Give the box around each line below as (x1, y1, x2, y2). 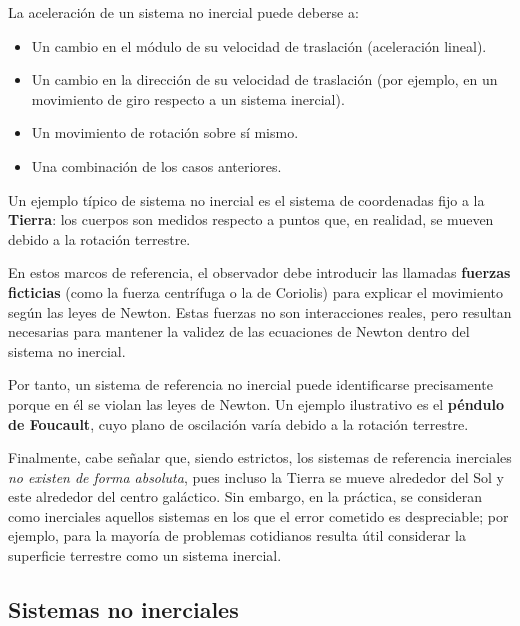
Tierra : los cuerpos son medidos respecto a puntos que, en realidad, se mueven (8, 209, 494, 230)
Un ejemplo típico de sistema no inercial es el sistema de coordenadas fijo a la (8, 189, 485, 210)
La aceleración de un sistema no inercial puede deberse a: (8, 2, 359, 22)
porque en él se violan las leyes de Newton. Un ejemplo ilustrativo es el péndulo (8, 393, 504, 414)
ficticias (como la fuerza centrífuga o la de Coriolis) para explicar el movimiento (8, 281, 504, 302)
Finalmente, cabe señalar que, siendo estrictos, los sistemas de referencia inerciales (8, 447, 512, 468)
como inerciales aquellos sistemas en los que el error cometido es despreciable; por (8, 505, 509, 526)
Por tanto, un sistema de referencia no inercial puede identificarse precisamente (8, 374, 493, 395)
